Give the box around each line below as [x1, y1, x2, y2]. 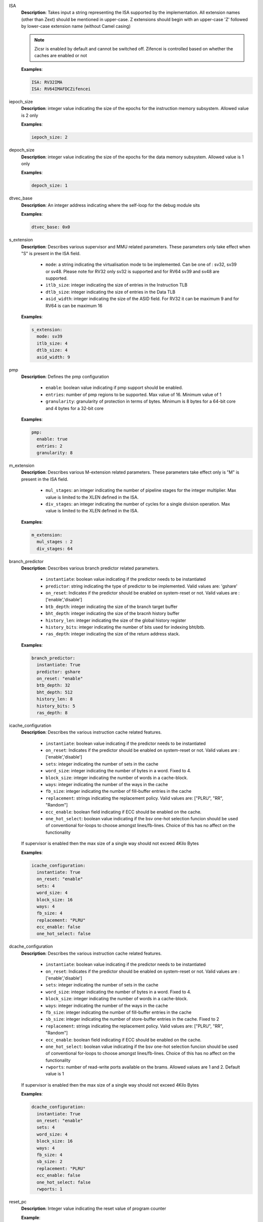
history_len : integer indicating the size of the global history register [45, 617, 187, 623]
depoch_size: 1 [31, 183, 68, 188]
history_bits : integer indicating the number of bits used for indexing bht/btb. [45, 624, 206, 630]
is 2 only [21, 112, 38, 118]
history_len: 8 [37, 697, 73, 702]
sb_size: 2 [37, 1159, 63, 1164]
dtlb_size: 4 [37, 348, 68, 353]
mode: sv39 [37, 334, 63, 339]
